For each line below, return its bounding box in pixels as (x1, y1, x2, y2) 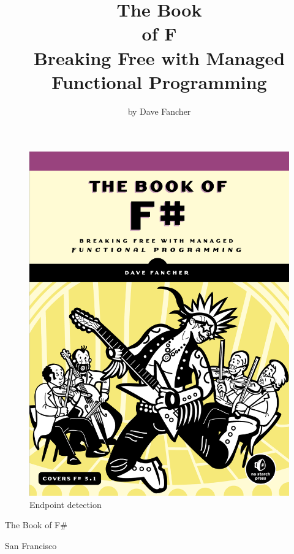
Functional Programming (51, 69, 267, 94)
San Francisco (5, 539, 57, 552)
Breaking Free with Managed (33, 45, 285, 70)
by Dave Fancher (127, 104, 191, 117)
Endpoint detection (29, 498, 102, 510)
